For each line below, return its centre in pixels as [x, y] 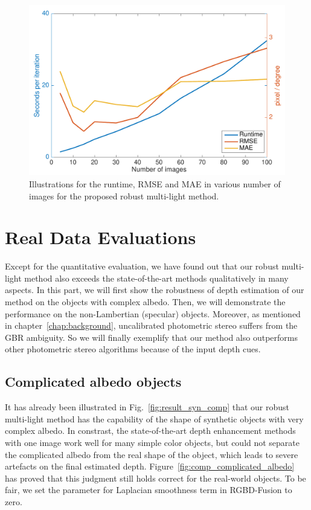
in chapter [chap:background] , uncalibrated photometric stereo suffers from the [151, 325]
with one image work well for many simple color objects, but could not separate [152, 443]
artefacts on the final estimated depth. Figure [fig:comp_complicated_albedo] [150, 466]
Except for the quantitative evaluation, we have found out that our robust [142, 266]
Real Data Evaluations [101, 237]
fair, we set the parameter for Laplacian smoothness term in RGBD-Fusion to [149, 490]
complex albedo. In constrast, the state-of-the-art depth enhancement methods [150, 431]
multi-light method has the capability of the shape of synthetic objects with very [154, 418]
